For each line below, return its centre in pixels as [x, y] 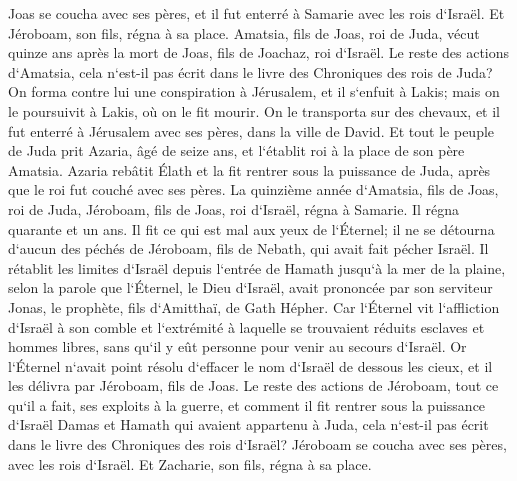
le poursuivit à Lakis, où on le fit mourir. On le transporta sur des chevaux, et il [254, 110]
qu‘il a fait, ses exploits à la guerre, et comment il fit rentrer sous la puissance [247, 404]
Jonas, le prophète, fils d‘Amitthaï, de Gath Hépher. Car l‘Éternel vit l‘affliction [254, 306]
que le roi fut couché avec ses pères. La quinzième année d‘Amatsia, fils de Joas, [253, 189]
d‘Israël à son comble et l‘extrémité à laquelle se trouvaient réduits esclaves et [246, 326]
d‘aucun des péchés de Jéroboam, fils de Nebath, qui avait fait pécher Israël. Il [248, 248]
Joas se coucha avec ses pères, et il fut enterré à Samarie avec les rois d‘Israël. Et [256, 13]
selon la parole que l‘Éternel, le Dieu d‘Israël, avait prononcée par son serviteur [250, 287]
